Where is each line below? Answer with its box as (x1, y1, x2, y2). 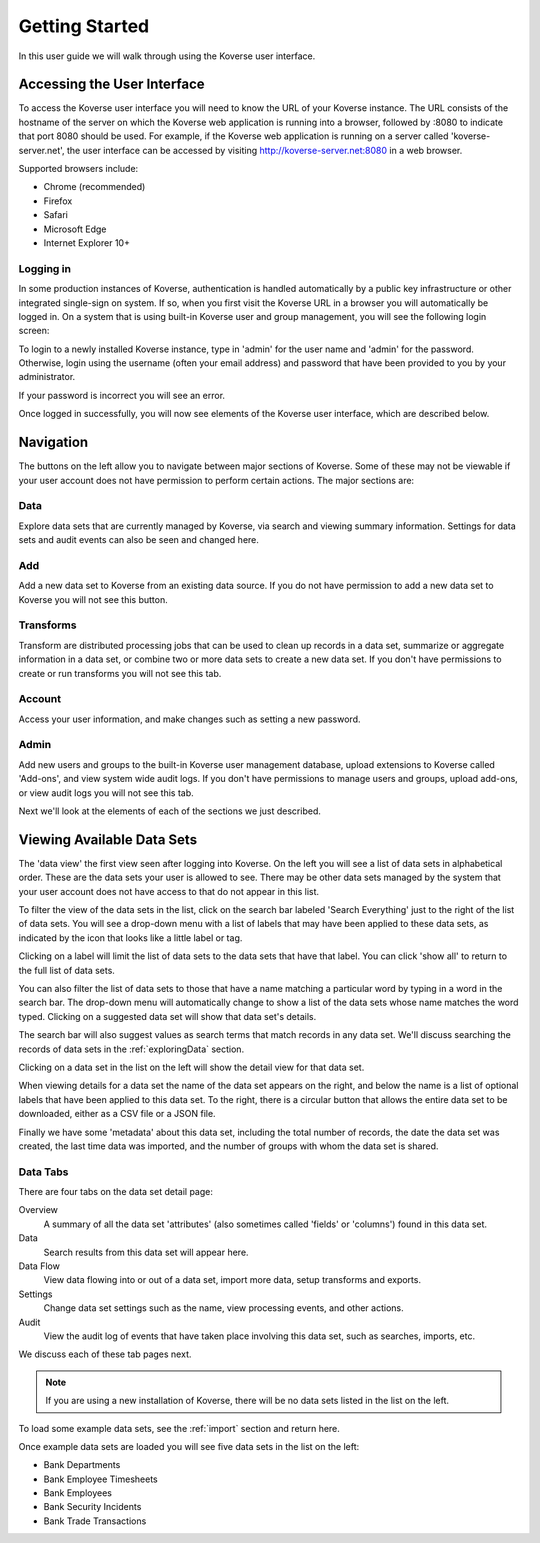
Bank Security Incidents (43, 1501, 142, 1513)
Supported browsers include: (18, 163, 139, 175)
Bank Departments (43, 1459, 121, 1471)
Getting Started (18, 15, 150, 37)
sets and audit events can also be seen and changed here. (18, 534, 260, 546)
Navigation (18, 434, 89, 451)
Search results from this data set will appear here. (43, 1246, 249, 1258)
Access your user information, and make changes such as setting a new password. (18, 713, 361, 725)
